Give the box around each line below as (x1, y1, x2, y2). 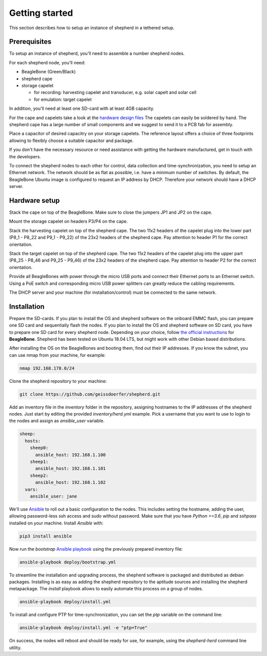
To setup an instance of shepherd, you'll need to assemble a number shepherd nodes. (9, 50, 185, 56)
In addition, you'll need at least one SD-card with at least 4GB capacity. (9, 105, 155, 111)
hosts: (25, 438, 41, 444)
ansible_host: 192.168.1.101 (35, 466, 106, 471)
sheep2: (30, 472, 49, 478)
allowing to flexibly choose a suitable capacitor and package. (9, 138, 134, 143)
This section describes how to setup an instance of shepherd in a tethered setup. (9, 25, 175, 31)
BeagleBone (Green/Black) (21, 69, 76, 75)
